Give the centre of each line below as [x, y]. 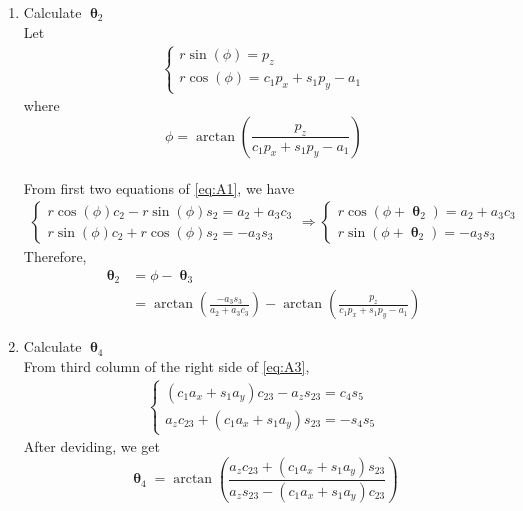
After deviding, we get [91, 446]
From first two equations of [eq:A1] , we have [159, 187]
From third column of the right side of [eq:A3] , [166, 365]
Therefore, [55, 256]
